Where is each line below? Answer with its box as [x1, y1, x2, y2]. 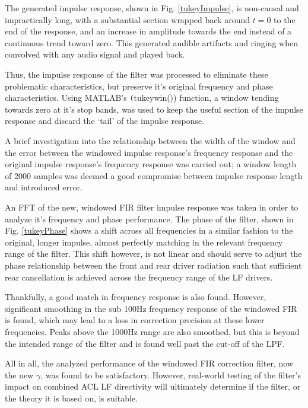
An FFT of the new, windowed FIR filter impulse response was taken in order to [5, 200, 299, 213]
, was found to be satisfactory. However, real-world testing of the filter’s [40, 368, 301, 381]
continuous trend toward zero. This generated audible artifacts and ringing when [5, 36, 299, 49]
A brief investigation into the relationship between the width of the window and [5, 135, 296, 146]
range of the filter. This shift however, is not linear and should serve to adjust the [5, 247, 302, 260]
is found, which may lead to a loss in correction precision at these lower [5, 314, 265, 326]
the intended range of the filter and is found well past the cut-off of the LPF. [5, 337, 285, 349]
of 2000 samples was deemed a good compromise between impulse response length [5, 169, 303, 181]
